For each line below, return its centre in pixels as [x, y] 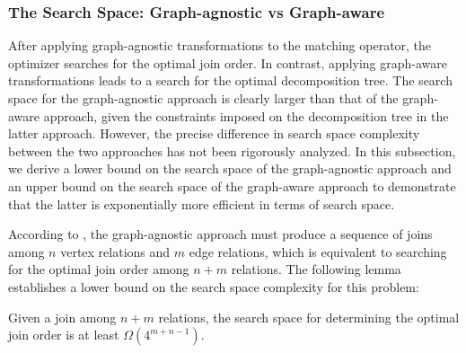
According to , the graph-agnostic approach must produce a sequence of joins [220, 234]
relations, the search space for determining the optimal [309, 317]
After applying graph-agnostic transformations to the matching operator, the [220, 45]
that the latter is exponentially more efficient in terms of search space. [202, 203]
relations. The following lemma [316, 269]
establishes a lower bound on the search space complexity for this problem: [214, 286]
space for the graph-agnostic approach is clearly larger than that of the [203, 98]
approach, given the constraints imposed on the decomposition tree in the [246, 115]
